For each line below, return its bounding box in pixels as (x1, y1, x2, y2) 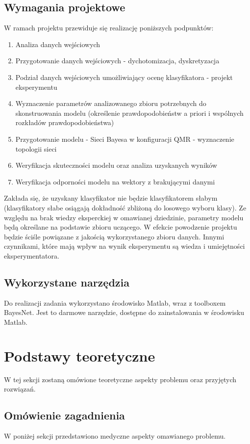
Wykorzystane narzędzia (4, 274, 129, 289)
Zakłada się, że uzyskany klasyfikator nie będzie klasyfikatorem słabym (4, 193, 218, 203)
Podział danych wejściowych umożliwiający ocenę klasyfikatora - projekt (15, 72, 233, 82)
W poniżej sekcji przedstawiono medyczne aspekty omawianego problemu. (4, 430, 226, 441)
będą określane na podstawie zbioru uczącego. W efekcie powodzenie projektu (4, 222, 237, 232)
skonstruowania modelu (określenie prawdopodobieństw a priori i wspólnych (15, 107, 244, 118)
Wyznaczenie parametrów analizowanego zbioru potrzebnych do (15, 98, 206, 108)
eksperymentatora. (4, 250, 59, 261)
